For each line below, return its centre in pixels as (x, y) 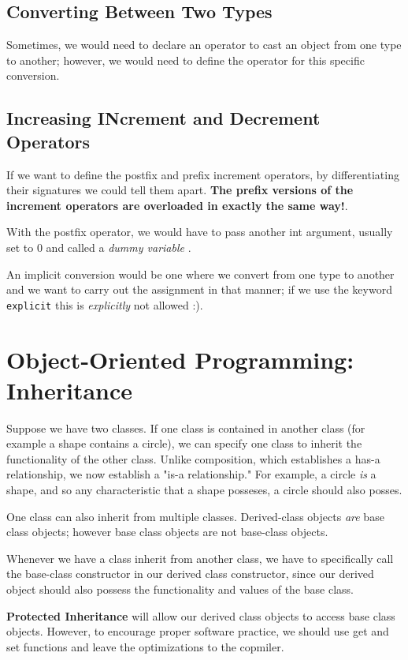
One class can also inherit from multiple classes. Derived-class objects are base (195, 516)
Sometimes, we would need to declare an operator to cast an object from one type (204, 45)
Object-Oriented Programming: (180, 359)
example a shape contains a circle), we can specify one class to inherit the (184, 443)
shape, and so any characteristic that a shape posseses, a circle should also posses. (204, 490)
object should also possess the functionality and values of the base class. (180, 589)
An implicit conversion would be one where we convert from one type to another (200, 274)
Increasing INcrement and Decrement (163, 118)
